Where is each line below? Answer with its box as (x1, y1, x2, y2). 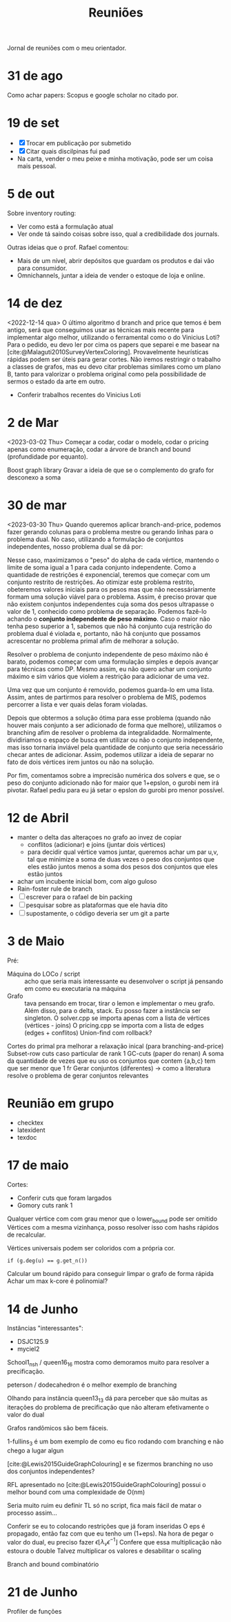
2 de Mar (7, 415, 59, 430)
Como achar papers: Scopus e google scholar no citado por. (7, 91, 179, 100)
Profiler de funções (7, 1607, 62, 1616)
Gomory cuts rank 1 (17, 1201, 73, 1209)
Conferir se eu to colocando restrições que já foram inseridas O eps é (7, 1522, 205, 1530)
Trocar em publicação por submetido (26, 139, 132, 147)
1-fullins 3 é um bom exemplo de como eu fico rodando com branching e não (7, 1437, 224, 1447)
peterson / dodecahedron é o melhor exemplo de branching (7, 1380, 177, 1389)
